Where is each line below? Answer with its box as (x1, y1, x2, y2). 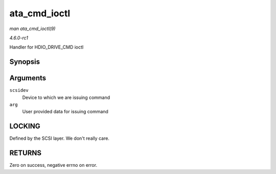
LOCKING (9, 122, 40, 131)
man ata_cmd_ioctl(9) (9, 26, 56, 32)
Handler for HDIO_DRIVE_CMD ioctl (9, 44, 84, 51)
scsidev (9, 87, 29, 93)
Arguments (9, 74, 47, 83)
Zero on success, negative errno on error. (9, 162, 97, 168)
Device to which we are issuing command (22, 94, 110, 101)
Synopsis (9, 58, 40, 66)
